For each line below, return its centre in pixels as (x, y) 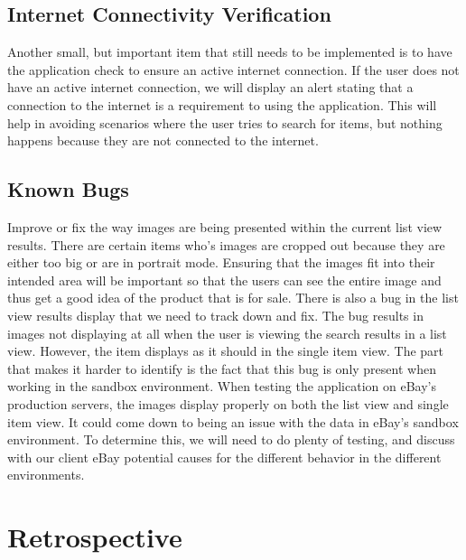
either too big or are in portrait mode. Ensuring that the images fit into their (221, 262)
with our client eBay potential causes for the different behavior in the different (224, 457)
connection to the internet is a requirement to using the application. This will (222, 104)
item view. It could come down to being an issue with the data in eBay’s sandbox (233, 421)
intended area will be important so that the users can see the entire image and (224, 280)
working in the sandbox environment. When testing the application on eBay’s (222, 386)
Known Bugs (68, 189)
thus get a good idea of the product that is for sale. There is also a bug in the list (233, 298)
